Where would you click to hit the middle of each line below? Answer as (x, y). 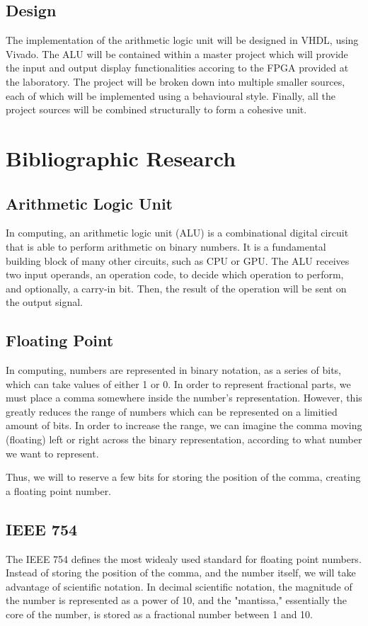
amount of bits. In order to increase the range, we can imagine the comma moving (184, 425)
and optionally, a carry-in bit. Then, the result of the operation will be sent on (176, 288)
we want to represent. (52, 453)
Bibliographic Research (121, 158)
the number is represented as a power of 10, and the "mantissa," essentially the (177, 600)
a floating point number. (59, 490)
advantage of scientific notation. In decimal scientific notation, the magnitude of (179, 586)
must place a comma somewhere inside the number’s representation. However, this (184, 398)
